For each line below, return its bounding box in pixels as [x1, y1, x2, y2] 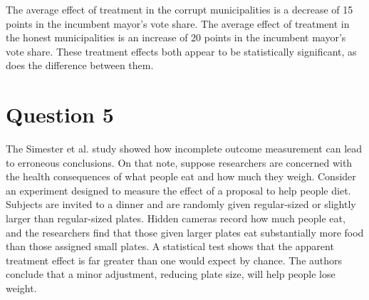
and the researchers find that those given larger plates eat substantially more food [6, 224, 364, 239]
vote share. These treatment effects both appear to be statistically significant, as [6, 43, 357, 58]
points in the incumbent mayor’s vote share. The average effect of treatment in [6, 16, 350, 31]
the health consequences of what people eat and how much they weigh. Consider [6, 169, 356, 184]
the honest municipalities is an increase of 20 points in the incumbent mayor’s [6, 30, 346, 45]
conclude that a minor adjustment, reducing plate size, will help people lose [6, 267, 336, 281]
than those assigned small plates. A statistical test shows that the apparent [6, 239, 334, 254]
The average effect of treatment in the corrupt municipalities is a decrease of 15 [6, 2, 353, 16]
